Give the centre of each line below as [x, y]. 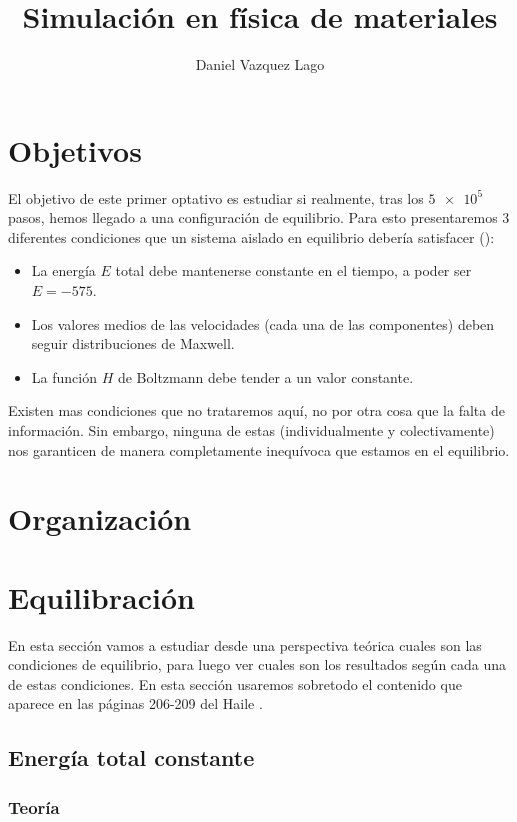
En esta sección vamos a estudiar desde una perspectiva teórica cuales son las [245, 644]
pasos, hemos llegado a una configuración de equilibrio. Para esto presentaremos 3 [259, 217]
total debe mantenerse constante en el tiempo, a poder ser [293, 270]
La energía [63, 270]
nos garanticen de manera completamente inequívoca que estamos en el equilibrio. [259, 449]
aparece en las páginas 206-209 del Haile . [135, 703]
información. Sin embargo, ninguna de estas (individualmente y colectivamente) [251, 430]
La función [64, 376]
